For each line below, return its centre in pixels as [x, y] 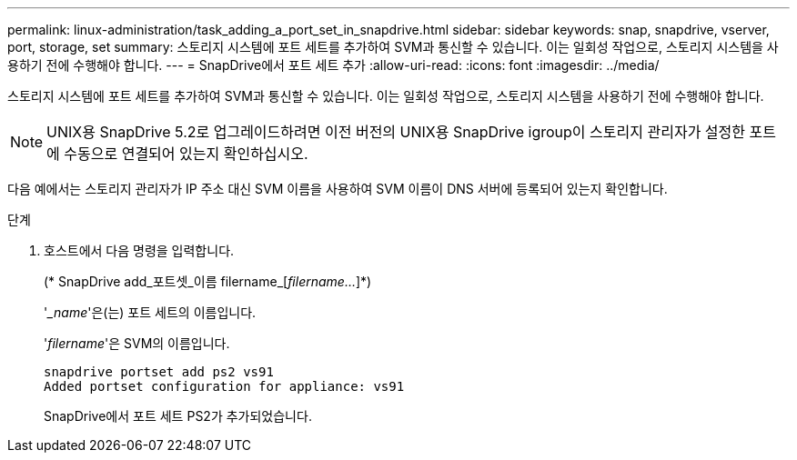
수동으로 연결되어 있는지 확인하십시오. [186, 154]
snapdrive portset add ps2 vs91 [159, 372]
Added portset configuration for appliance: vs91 [224, 386]
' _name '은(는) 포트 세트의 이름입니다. [150, 312]
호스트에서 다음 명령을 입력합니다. [139, 250]
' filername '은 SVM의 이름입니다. [137, 343]
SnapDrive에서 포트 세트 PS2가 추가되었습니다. [178, 416]
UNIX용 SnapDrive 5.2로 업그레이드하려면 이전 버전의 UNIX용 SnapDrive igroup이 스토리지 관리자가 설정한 [396, 132]
